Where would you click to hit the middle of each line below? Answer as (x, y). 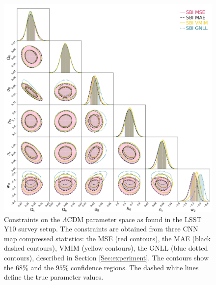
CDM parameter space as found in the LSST (134, 219)
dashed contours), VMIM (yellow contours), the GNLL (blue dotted (106, 248)
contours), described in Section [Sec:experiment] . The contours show (106, 257)
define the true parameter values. (54, 277)
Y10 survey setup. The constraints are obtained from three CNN (101, 229)
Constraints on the (32, 219)
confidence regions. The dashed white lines (135, 267)
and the (42, 267)
